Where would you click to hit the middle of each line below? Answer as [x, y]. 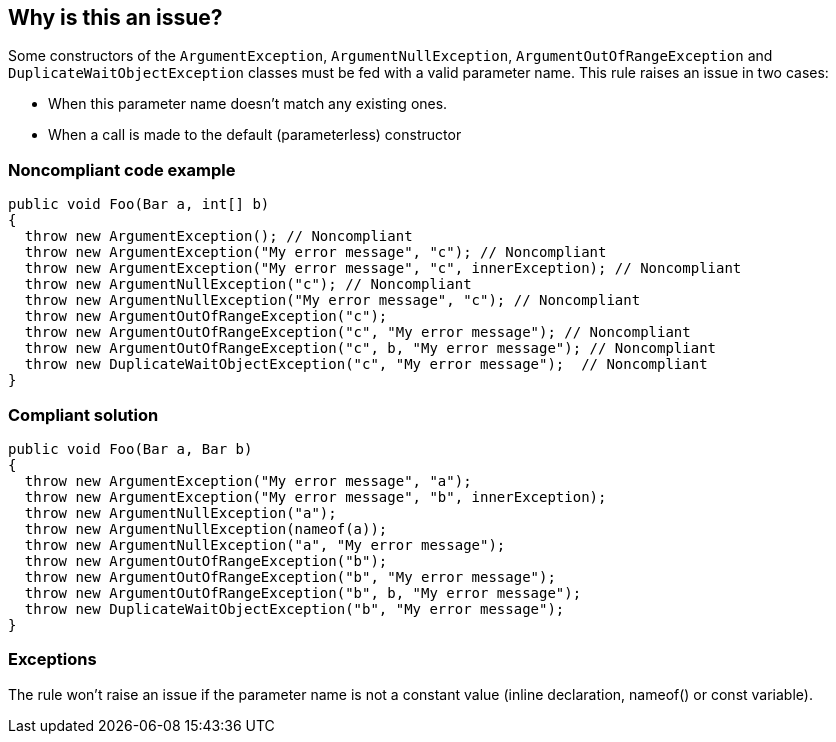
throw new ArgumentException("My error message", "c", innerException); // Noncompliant [383, 268]
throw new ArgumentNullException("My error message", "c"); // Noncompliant [332, 300]
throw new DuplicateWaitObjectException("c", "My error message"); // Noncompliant [366, 364]
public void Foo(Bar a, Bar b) [130, 448]
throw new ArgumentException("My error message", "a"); [248, 480]
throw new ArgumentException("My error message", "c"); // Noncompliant [315, 252]
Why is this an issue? [115, 17]
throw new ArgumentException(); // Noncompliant [218, 236]
